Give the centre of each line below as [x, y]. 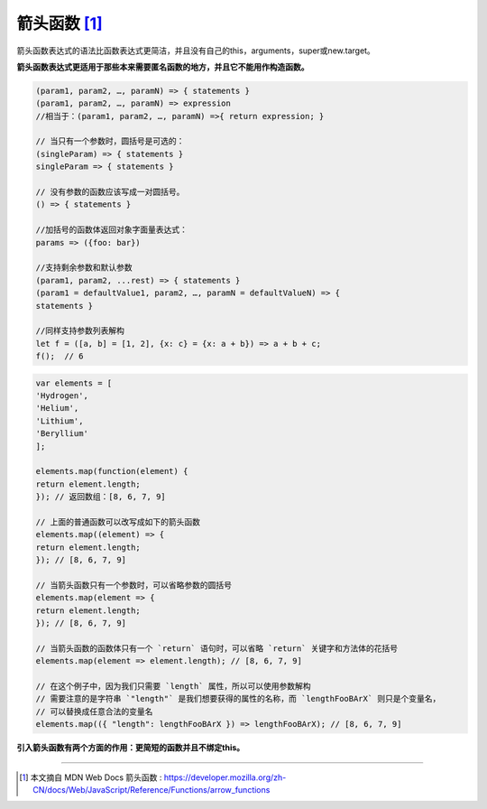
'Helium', [57, 408]
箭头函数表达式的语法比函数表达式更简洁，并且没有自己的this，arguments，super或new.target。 [196, 51]
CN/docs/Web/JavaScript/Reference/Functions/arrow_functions [152, 790]
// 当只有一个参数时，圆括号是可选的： [110, 141]
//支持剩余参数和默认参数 [84, 268]
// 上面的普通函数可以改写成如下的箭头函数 [118, 522]
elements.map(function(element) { [112, 471]
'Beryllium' [62, 434]
